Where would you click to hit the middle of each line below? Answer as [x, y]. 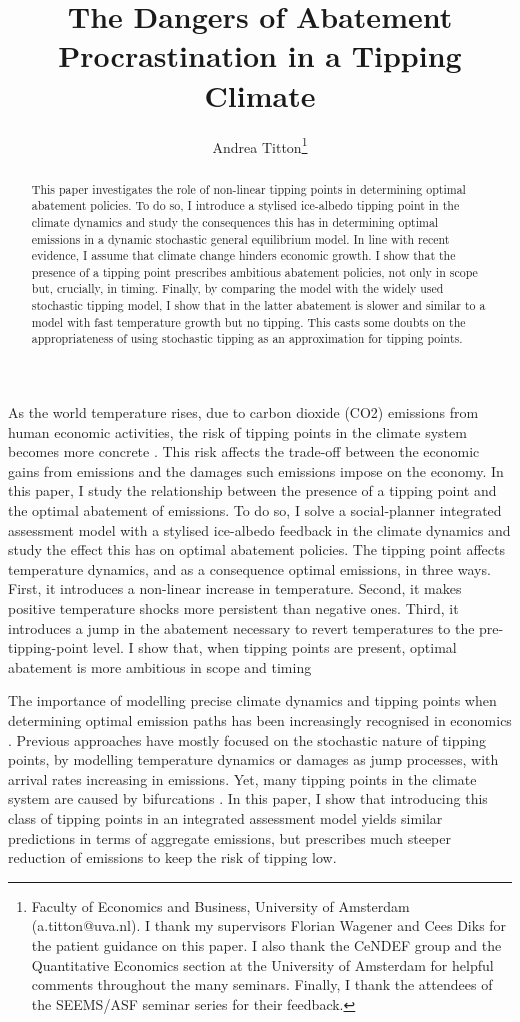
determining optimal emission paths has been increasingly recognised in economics [260, 720]
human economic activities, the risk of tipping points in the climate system [237, 431]
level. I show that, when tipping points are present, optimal [274, 647]
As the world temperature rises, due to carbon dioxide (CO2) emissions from [243, 412]
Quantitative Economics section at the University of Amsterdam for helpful [262, 964]
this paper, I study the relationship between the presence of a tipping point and [252, 490]
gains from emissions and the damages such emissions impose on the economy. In [256, 470]
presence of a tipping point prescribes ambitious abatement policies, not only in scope [254, 271]
